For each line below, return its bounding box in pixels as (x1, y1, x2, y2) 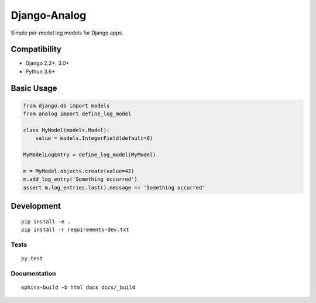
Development (11, 201, 61, 211)
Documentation (11, 269, 56, 277)
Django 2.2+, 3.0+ (25, 60, 70, 67)
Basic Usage (11, 83, 57, 93)
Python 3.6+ (25, 68, 56, 75)
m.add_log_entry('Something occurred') (23, 176, 138, 183)
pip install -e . (21, 218, 71, 225)
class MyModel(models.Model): (23, 127, 110, 134)
